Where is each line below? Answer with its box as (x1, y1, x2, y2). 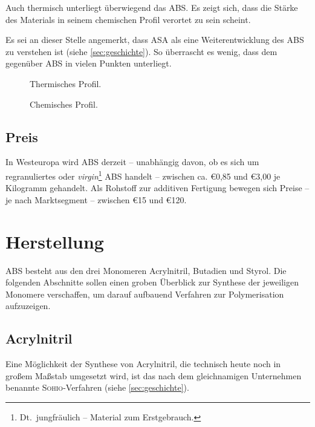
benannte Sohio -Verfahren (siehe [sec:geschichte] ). (5, 381, 189, 394)
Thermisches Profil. (30, 77, 102, 90)
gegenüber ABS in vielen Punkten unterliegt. (5, 57, 172, 70)
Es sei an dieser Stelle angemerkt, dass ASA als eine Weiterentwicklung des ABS (5, 33, 304, 46)
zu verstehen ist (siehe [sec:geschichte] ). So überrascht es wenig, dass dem (5, 45, 278, 57)
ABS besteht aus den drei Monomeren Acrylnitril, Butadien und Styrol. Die (5, 264, 287, 276)
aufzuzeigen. (5, 299, 51, 312)
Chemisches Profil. (30, 97, 98, 110)
